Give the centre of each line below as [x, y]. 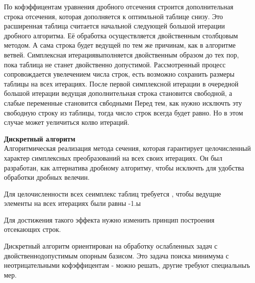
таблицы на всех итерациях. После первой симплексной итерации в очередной [121, 83]
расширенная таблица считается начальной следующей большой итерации [115, 26]
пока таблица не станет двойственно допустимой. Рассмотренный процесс [115, 64]
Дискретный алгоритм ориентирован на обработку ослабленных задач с [111, 246]
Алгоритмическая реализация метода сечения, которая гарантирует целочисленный [127, 148]
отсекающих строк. [33, 229]
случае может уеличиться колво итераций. [67, 122]
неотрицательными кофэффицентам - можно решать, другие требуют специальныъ [127, 265]
